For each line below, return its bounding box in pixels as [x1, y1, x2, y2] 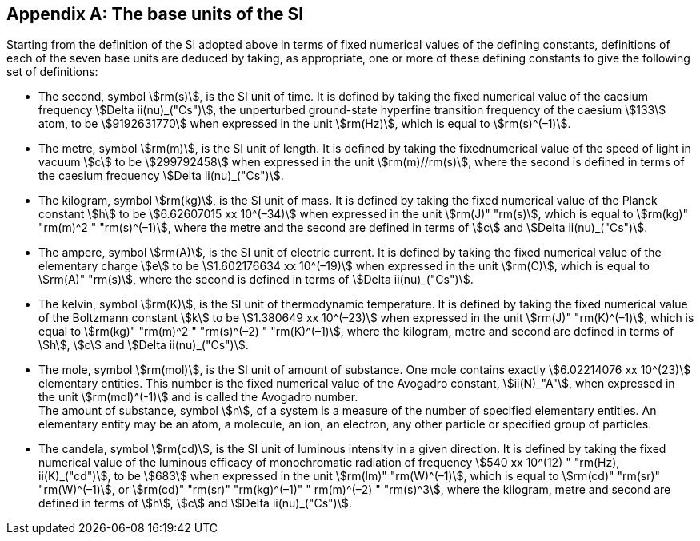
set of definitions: [6, 65, 98, 79]
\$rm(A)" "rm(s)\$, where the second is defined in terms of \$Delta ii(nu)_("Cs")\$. [38, 272, 474, 287]
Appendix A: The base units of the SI [6, 4, 304, 24]
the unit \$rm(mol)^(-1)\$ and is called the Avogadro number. [38, 390, 358, 404]
